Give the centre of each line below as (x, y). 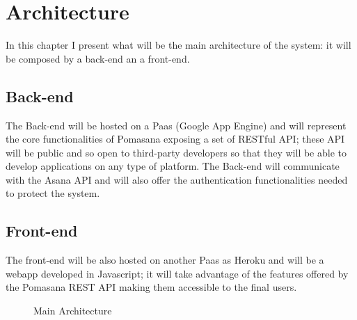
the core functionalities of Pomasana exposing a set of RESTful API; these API (175, 139)
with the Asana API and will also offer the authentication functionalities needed (177, 179)
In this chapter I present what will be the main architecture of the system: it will (178, 45)
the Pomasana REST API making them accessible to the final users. (151, 287)
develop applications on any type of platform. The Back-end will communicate (173, 166)
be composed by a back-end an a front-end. (98, 58)
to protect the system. (53, 193)
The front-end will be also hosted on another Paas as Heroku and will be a (165, 260)
